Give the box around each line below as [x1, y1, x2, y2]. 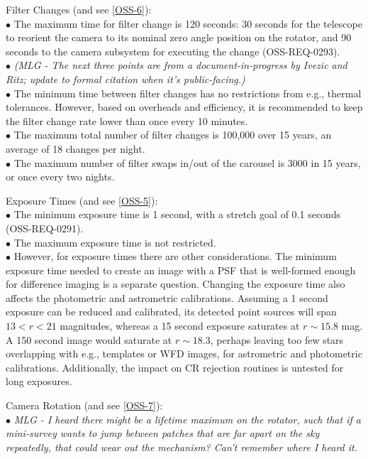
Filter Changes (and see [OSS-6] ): [6, 2, 152, 16]
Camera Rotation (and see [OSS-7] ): [6, 398, 163, 413]
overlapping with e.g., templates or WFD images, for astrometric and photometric [6, 346, 362, 361]
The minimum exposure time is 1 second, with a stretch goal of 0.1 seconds [13, 207, 341, 222]
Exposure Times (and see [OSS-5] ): [6, 193, 158, 207]
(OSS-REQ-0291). [6, 220, 84, 235]
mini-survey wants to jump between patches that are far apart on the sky [6, 426, 320, 441]
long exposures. [6, 374, 72, 389]
